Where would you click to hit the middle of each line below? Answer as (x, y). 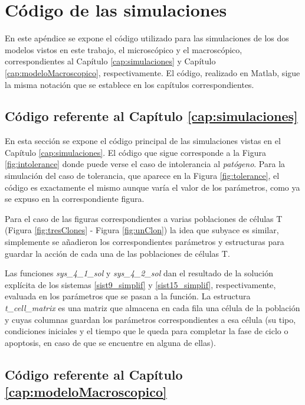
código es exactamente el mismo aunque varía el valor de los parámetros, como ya (152, 187)
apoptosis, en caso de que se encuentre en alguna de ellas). (110, 342)
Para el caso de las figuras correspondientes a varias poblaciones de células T (144, 218)
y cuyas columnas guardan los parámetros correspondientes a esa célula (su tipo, (150, 319)
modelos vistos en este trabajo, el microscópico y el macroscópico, (124, 49)
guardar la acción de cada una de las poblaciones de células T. (117, 253)
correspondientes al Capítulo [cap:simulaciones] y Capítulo (110, 61)
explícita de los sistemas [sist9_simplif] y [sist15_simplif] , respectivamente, (140, 284)
